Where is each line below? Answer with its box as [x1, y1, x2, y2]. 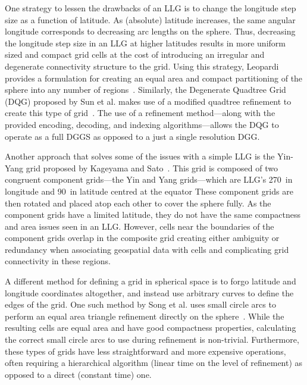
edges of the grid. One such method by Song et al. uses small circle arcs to [5, 298, 276, 311]
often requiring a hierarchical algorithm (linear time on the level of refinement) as [5, 356, 303, 369]
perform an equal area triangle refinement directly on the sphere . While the [5, 309, 284, 322]
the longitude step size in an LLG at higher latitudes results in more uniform [5, 36, 286, 49]
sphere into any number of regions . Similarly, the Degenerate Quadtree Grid [5, 83, 286, 96]
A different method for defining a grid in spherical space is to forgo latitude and [5, 275, 296, 287]
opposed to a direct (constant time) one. [5, 368, 152, 380]
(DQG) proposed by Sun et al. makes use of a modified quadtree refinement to [5, 95, 292, 107]
